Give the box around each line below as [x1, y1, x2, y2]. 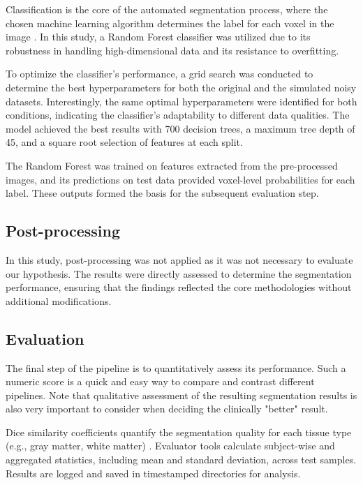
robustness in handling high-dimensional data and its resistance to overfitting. [6, 43, 339, 57]
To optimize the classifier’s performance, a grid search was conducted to [6, 66, 313, 81]
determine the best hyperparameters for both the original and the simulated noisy [6, 80, 357, 94]
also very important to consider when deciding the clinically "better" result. [6, 401, 328, 416]
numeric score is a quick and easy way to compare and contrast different [6, 374, 315, 389]
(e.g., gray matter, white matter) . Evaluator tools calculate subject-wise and [6, 438, 335, 453]
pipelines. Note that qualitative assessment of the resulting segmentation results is [6, 387, 357, 402]
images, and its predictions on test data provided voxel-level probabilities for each [6, 172, 355, 186]
